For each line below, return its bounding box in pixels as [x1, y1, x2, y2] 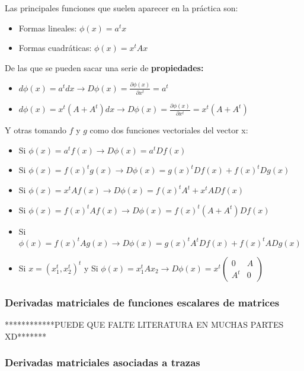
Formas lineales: [18, 21, 77, 34]
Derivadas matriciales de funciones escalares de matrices [5, 295, 280, 309]
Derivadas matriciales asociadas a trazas [5, 355, 200, 370]
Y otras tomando [5, 124, 66, 136]
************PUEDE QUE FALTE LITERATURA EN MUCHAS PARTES [5, 318, 284, 330]
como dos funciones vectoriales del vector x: [89, 124, 248, 136]
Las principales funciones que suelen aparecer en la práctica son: [5, 2, 238, 14]
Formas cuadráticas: [18, 41, 92, 54]
